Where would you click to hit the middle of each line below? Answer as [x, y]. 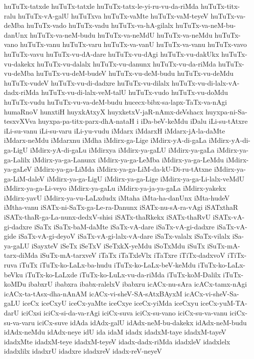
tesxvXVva [20, 121]
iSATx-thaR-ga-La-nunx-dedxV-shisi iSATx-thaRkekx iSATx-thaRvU [107, 217]
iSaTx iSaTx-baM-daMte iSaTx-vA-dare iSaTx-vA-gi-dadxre [124, 226]
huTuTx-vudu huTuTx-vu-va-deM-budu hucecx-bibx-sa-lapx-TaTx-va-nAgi [115, 101]
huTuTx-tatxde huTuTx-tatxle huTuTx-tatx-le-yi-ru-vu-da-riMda [101, 6]
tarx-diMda [21, 255]
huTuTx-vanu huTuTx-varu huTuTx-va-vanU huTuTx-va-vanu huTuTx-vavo [134, 44]
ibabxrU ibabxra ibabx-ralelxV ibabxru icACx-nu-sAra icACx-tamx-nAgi [138, 284]
